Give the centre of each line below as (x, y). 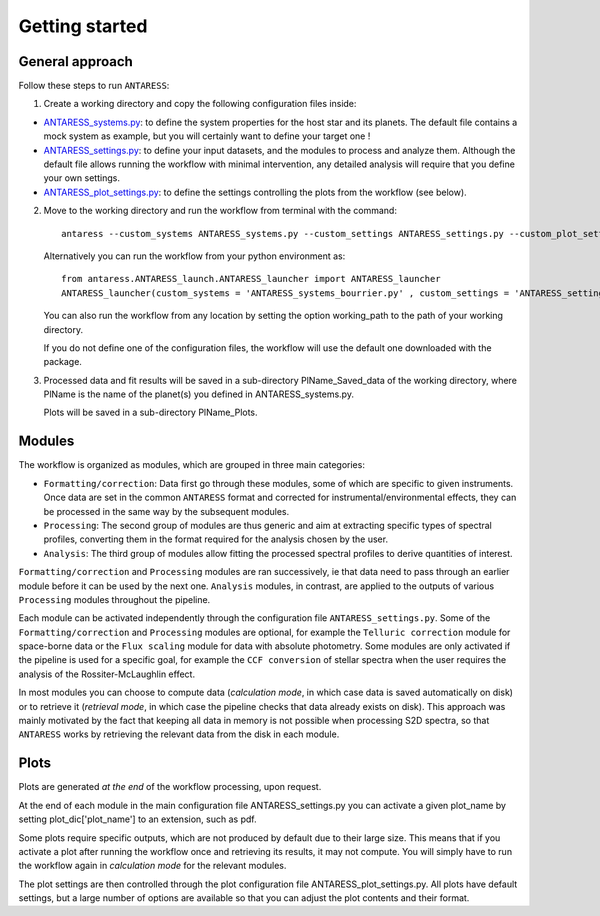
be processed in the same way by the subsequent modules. (166, 511)
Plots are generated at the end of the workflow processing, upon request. (170, 787)
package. (62, 362)
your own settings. (81, 178)
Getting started (83, 26)
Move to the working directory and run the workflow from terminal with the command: (220, 211)
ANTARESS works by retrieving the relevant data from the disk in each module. (179, 734)
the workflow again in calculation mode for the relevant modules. (152, 866)
